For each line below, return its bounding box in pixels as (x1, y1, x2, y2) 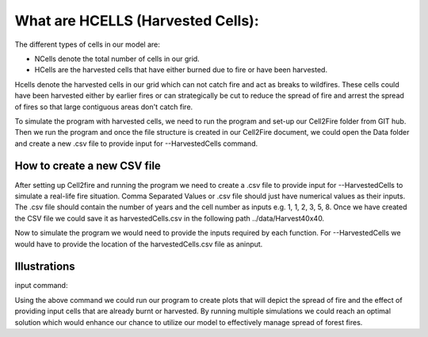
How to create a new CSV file (14, 159, 162, 173)
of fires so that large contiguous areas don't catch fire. (14, 101, 193, 111)
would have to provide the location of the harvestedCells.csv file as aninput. (14, 239, 263, 249)
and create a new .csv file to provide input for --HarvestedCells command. (14, 139, 258, 148)
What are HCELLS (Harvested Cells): (14, 12, 259, 29)
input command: (14, 281, 68, 290)
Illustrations (14, 260, 75, 274)
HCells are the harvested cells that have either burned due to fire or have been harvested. (34, 65, 328, 75)
